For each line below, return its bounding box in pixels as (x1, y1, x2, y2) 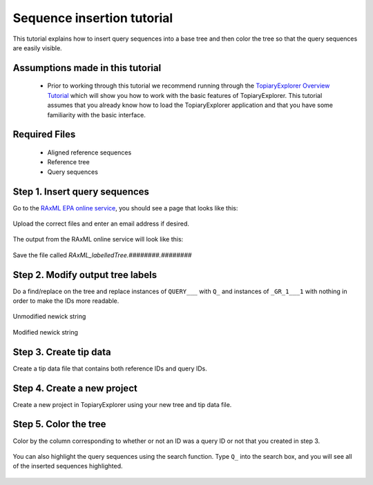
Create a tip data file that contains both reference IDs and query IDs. (12, 364, 207, 373)
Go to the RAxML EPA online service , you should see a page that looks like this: (12, 204, 238, 212)
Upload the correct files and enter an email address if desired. (12, 219, 190, 228)
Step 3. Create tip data (12, 346, 111, 358)
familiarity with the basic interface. (47, 110, 146, 119)
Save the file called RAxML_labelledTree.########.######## (12, 250, 192, 259)
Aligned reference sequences (47, 148, 132, 157)
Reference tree (47, 158, 90, 166)
